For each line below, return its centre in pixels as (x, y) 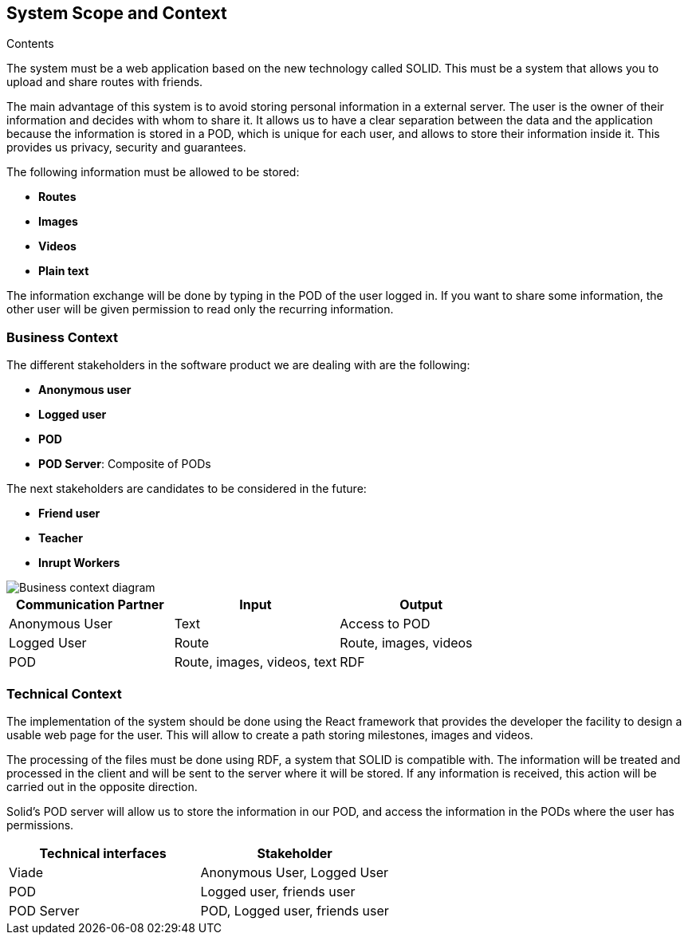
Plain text (64, 271)
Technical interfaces (103, 853)
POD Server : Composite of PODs (125, 464)
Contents (30, 44)
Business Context (63, 337)
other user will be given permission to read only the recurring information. (200, 309)
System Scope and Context (117, 13)
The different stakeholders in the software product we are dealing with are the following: (238, 365)
